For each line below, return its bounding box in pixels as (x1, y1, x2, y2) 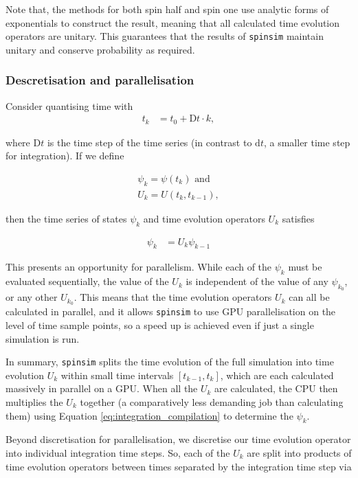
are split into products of (247, 445, 352, 459)
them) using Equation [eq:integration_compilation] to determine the (5, 408, 293, 422)
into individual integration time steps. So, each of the (5, 445, 230, 459)
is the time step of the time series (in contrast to (47, 135, 252, 149)
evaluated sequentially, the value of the (5, 274, 169, 288)
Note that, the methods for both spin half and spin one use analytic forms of (5, 2, 329, 16)
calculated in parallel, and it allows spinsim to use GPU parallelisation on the (5, 304, 336, 319)
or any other (5, 290, 58, 304)
